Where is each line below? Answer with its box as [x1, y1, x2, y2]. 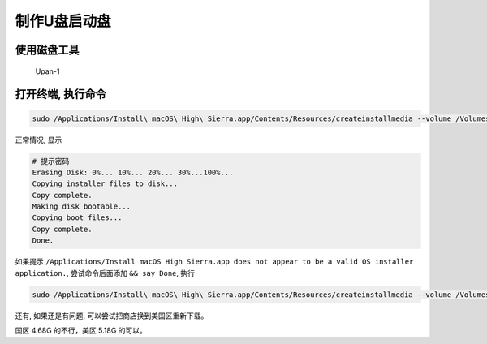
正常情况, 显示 [15, 135, 62, 144]
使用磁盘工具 [15, 43, 80, 57]
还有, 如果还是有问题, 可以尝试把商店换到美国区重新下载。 [15, 311, 209, 320]
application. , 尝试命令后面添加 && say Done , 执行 [15, 268, 195, 277]
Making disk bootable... [32, 202, 131, 211]
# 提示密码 [32, 157, 70, 166]
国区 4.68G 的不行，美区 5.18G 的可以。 [15, 325, 148, 335]
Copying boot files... [32, 213, 123, 222]
